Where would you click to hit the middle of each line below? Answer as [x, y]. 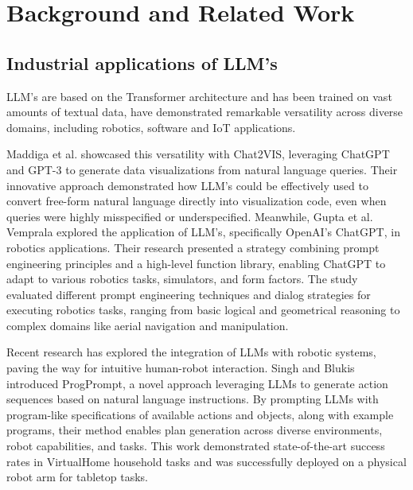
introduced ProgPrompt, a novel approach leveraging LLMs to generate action [197, 383]
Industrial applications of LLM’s [142, 62]
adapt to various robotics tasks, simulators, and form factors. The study [182, 279]
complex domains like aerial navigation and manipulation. [148, 325]
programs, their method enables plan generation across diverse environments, [195, 430]
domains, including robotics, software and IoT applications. [151, 127]
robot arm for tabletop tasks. [78, 477]
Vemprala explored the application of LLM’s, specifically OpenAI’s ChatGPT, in [203, 232]
